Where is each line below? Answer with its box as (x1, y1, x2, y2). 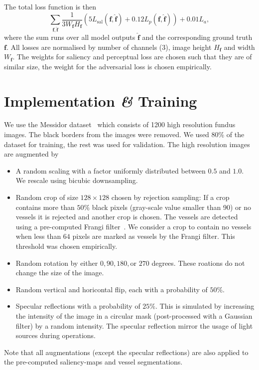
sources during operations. (15, 330, 96, 341)
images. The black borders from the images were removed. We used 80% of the (4, 129, 245, 140)
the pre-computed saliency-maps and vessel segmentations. (4, 357, 183, 367)
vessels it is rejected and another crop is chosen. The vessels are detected (15, 211, 238, 222)
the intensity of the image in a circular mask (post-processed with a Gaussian (15, 310, 253, 321)
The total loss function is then (4, 1, 96, 11)
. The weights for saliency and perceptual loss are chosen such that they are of (12, 51, 252, 62)
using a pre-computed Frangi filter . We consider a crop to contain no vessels (15, 221, 252, 231)
